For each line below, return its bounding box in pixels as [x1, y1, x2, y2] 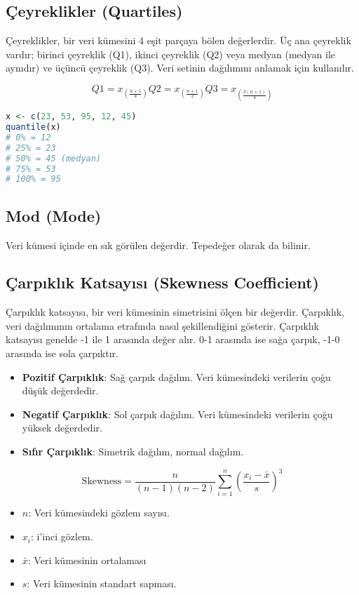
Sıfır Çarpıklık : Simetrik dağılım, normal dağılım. [22, 444, 244, 459]
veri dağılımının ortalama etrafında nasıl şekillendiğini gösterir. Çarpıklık [6, 318, 319, 333]
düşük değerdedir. [22, 383, 99, 398]
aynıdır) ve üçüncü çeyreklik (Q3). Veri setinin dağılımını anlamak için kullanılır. [6, 60, 354, 75]
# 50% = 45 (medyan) [6, 153, 102, 163]
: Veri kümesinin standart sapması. [27, 576, 177, 591]
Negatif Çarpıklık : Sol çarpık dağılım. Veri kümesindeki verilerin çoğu [22, 406, 333, 421]
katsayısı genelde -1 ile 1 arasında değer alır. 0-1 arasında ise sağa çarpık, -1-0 [6, 332, 340, 347]
